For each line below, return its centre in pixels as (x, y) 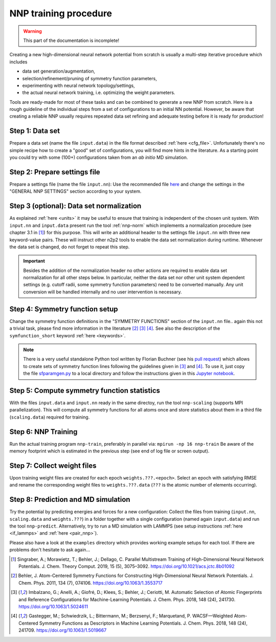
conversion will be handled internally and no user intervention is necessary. (103, 292)
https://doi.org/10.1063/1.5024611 (53, 606)
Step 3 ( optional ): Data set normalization (75, 206)
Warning (32, 31)
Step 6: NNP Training (43, 432)
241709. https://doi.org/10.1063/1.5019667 (63, 630)
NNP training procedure (61, 13)
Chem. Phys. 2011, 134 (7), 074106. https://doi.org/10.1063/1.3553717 (91, 583)
